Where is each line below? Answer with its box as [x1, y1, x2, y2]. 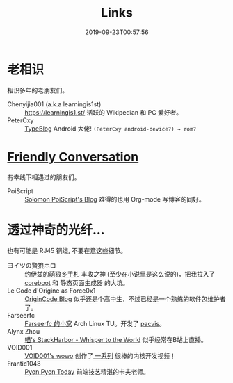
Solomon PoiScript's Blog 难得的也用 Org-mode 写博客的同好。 [24, 195, 205, 203]
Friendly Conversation [7, 149, 139, 165]
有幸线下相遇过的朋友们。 [7, 172, 81, 181]
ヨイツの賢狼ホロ [7, 261, 56, 269]
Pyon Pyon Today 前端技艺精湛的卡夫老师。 [24, 367, 150, 376]
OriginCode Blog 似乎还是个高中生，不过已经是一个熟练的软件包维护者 [24, 294, 226, 303]
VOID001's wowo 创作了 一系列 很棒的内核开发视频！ [24, 351, 176, 359]
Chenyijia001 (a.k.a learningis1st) [7, 99, 102, 108]
